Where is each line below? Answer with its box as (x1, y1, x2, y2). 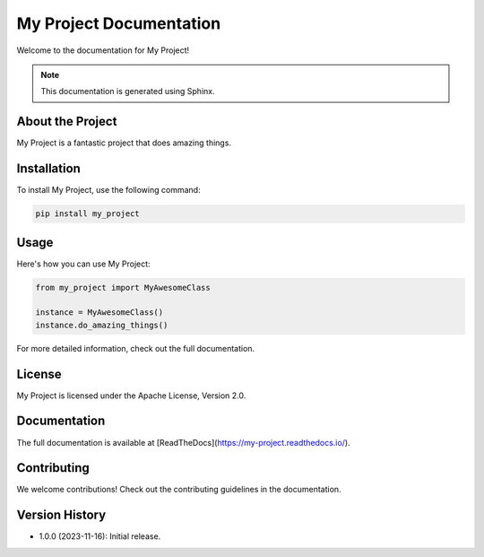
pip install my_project (35, 209, 141, 219)
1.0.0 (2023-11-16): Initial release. (39, 531, 161, 542)
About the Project (16, 114, 117, 129)
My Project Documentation (16, 13, 221, 33)
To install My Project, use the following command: (16, 185, 201, 196)
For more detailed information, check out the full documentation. (16, 343, 255, 353)
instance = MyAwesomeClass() (35, 308, 164, 318)
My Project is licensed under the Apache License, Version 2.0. (16, 390, 246, 401)
